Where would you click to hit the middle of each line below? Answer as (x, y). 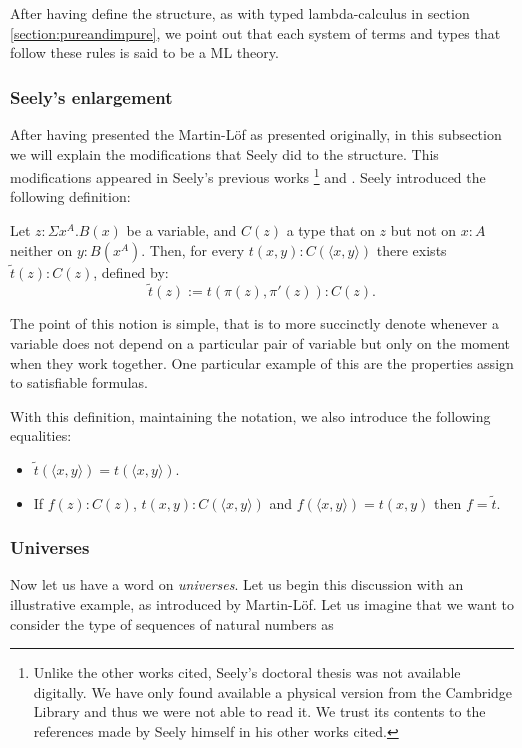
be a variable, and (181, 230)
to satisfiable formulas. (79, 382)
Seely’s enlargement (91, 96)
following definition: (70, 196)
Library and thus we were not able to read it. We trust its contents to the (259, 711)
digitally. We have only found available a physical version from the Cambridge (273, 691)
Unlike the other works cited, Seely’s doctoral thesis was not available (247, 672)
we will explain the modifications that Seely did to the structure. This (224, 153)
